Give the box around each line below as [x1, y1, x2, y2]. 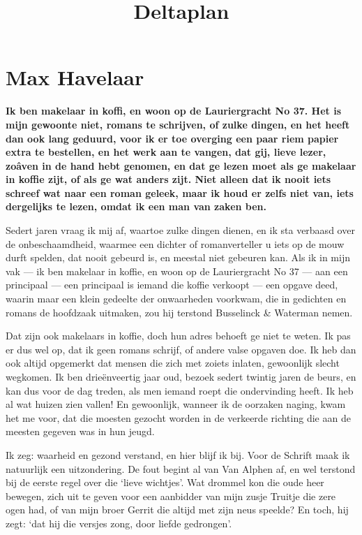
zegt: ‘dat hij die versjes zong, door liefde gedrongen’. [6, 515, 232, 530]
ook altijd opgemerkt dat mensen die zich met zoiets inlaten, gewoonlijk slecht [6, 356, 340, 370]
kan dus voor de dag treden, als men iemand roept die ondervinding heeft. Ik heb [6, 383, 354, 397]
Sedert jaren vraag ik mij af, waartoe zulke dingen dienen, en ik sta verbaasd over [6, 223, 355, 237]
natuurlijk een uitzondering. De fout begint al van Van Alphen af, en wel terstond [6, 461, 356, 476]
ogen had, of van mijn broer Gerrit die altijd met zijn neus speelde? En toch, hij [6, 502, 349, 517]
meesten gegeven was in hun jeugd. [6, 424, 155, 439]
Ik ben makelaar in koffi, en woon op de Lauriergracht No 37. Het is [6, 103, 341, 118]
